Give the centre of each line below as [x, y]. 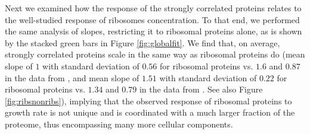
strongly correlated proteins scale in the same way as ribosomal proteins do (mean [155, 54]
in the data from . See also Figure [201, 89]
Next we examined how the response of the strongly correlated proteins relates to [153, 8]
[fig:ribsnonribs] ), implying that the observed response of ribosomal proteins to [148, 100]
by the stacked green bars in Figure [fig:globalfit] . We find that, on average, [142, 42]
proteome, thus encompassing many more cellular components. [119, 124]
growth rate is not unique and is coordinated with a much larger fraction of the [150, 112]
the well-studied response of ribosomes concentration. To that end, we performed [152, 19]
